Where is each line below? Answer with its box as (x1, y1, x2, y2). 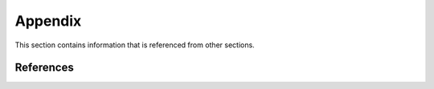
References (14, 61, 74, 75)
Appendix (14, 12, 82, 30)
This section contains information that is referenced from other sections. (14, 40, 255, 50)
